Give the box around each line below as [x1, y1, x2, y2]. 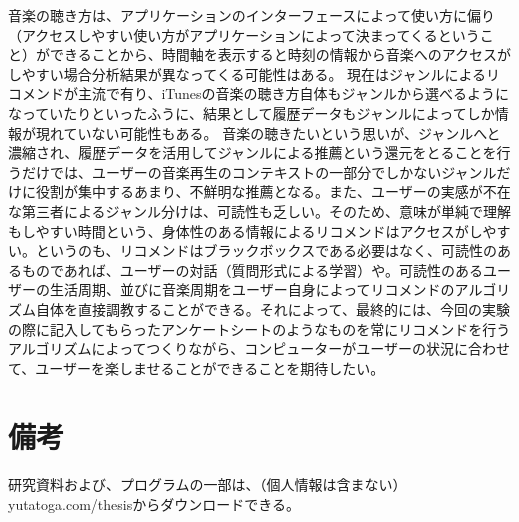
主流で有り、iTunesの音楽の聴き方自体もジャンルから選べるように [77, 83, 509, 104]
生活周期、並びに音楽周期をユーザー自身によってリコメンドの [49, 279, 455, 300]
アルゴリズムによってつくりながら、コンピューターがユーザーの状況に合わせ [8, 338, 510, 359]
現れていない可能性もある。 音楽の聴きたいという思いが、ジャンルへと [35, 122, 501, 143]
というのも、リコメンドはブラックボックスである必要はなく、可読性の [35, 240, 498, 261]
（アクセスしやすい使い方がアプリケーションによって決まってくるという [8, 24, 480, 45]
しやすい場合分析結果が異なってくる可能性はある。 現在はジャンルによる [8, 63, 486, 84]
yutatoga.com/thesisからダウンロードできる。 [8, 494, 300, 514]
